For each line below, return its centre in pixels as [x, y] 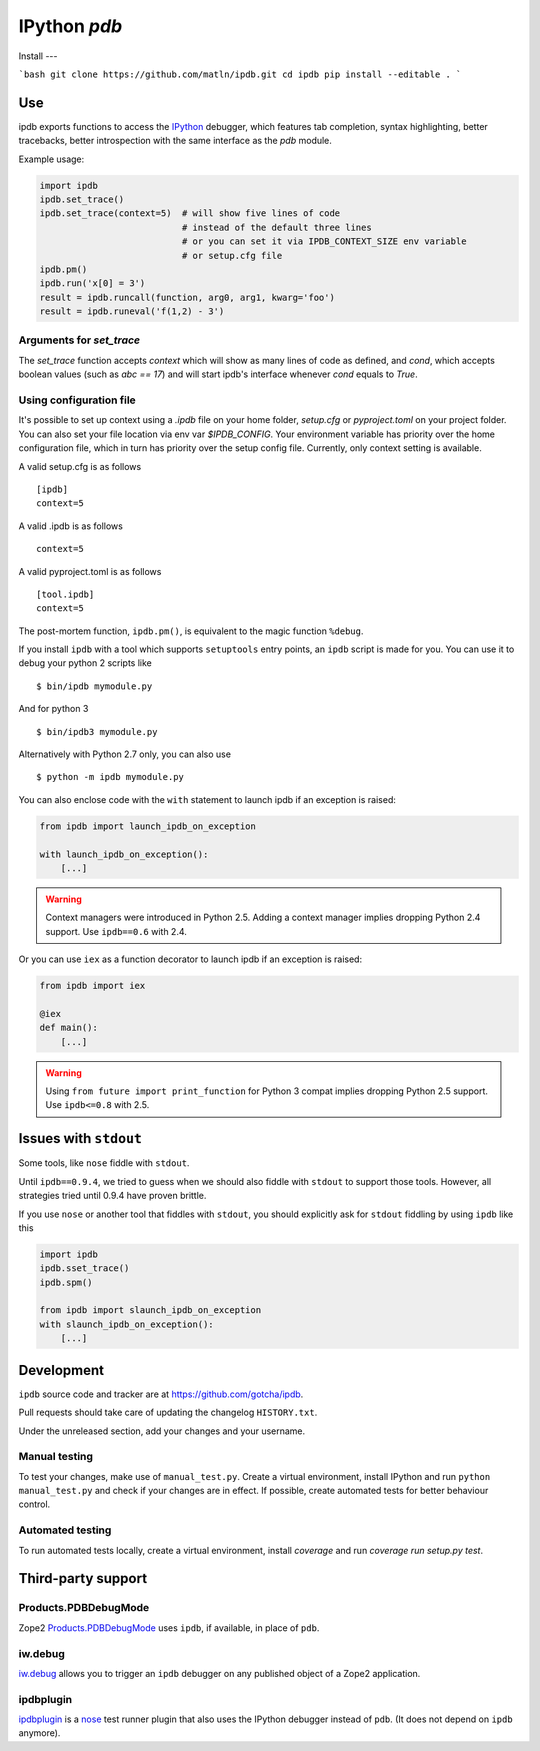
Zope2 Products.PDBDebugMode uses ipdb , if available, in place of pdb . [169, 1627]
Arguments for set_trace [79, 340]
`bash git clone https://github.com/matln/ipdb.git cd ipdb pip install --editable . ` [240, 74]
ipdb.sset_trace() [84, 1268]
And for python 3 [53, 709]
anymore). [39, 1733]
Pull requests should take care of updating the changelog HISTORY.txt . [168, 1412]
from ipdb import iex [92, 986]
